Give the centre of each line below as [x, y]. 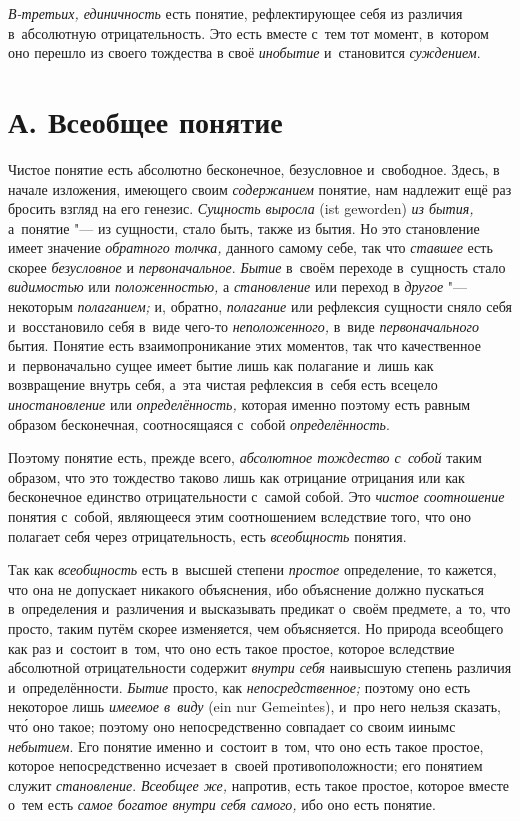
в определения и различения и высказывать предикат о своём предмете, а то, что [259, 608]
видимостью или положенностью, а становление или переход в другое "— [238, 286]
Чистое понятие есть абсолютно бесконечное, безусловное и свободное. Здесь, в [254, 168]
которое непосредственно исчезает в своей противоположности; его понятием [245, 765]
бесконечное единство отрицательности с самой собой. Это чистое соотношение [256, 496]
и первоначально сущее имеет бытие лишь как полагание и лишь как [221, 364]
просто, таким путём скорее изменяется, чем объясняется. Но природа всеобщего [256, 627]
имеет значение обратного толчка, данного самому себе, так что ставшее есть [250, 247]
